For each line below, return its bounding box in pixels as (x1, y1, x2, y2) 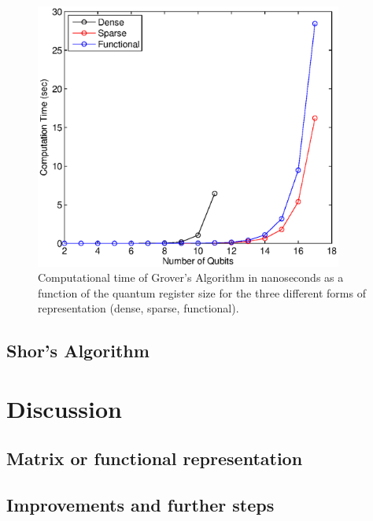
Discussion (6, 392, 122, 424)
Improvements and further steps (6, 493, 275, 517)
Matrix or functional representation (6, 446, 303, 471)
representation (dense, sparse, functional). (38, 300, 239, 316)
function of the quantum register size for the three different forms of (38, 284, 366, 301)
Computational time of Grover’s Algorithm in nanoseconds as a (38, 269, 344, 286)
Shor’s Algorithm (6, 338, 150, 363)
